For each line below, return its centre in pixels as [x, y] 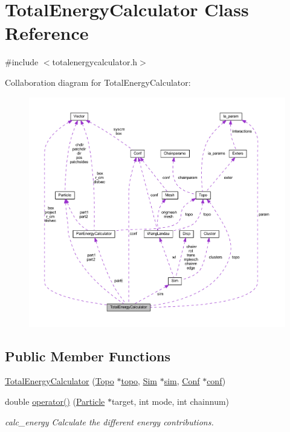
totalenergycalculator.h [95, 62]
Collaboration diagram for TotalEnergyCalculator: [98, 82]
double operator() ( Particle [55, 401]
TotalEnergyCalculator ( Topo [60, 381]
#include [22, 62]
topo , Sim [139, 381]
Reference [47, 33]
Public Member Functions [88, 356]
